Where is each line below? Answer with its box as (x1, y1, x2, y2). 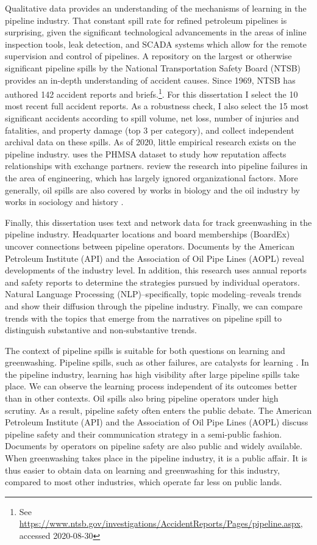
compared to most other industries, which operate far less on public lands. (5, 475, 282, 488)
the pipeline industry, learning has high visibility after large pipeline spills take (5, 367, 299, 380)
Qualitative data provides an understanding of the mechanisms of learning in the (5, 2, 307, 14)
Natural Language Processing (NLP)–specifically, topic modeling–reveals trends (5, 287, 302, 300)
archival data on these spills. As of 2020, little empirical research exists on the (5, 135, 296, 148)
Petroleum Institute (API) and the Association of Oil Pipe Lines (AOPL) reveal (5, 251, 304, 264)
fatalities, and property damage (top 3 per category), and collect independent (5, 123, 294, 136)
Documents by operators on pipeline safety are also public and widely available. (5, 439, 302, 452)
